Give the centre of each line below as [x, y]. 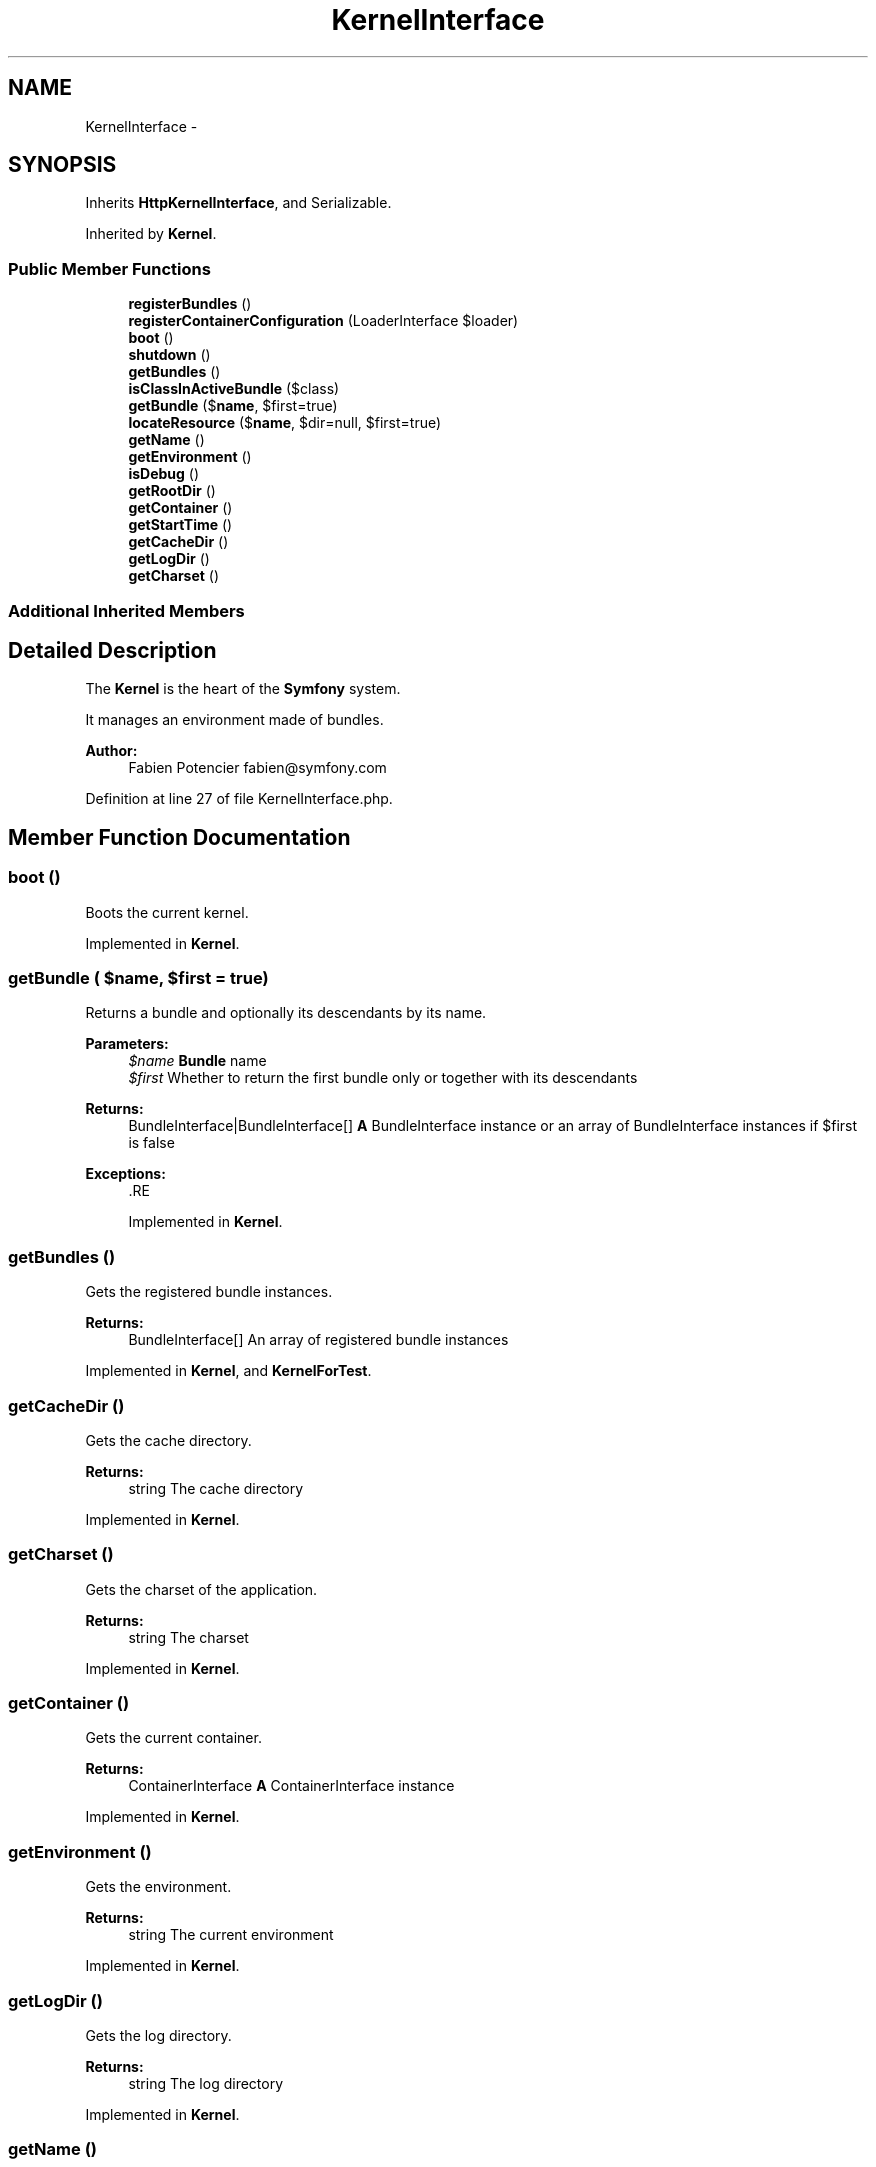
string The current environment [231, 1935]
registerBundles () [190, 304]
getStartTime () [180, 525]
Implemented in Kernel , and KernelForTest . [228, 1371]
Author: [111, 751]
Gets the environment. [158, 1887]
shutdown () [169, 355]
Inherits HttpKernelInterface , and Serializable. [238, 203]
